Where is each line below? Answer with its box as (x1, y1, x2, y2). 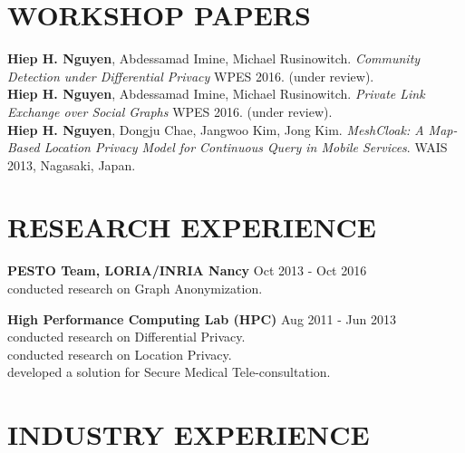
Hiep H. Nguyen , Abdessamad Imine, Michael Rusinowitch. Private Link (7, 84, 425, 103)
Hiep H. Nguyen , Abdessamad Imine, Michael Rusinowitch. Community (7, 49, 421, 68)
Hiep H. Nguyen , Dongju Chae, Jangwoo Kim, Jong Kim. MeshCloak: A (7, 120, 424, 139)
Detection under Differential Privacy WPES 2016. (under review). (7, 66, 374, 85)
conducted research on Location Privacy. (7, 344, 232, 363)
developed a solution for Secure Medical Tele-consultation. (7, 362, 331, 381)
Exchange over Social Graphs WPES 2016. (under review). (7, 101, 333, 120)
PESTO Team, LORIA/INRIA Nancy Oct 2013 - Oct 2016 (7, 261, 367, 280)
